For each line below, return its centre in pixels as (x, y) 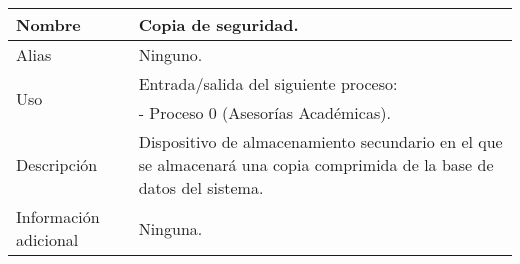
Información (58, 216)
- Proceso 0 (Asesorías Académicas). (264, 112)
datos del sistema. (201, 187)
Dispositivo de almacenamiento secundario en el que (320, 141)
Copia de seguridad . (218, 24)
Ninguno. (170, 54)
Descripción (57, 164)
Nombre (48, 24)
